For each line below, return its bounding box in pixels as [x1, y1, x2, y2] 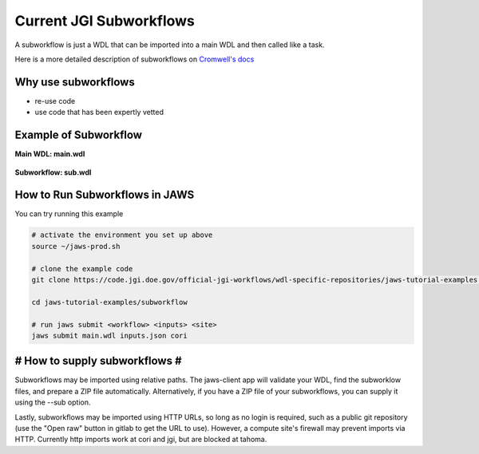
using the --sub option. [14, 397, 91, 407]
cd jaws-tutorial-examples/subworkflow [31, 298, 188, 306]
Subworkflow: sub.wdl [14, 168, 92, 177]
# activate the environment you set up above [31, 231, 213, 239]
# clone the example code [31, 264, 133, 273]
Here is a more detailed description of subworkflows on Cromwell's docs [14, 54, 255, 64]
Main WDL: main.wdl [14, 149, 85, 159]
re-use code [34, 96, 76, 105]
